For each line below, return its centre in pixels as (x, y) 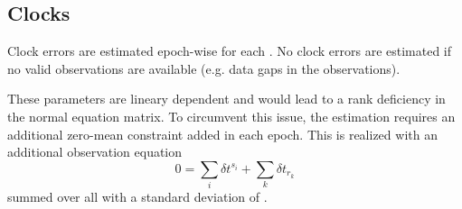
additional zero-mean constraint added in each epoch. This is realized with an (222, 134)
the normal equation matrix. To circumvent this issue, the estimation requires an (231, 116)
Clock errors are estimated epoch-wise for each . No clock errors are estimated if (230, 51)
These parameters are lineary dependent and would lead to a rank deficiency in (226, 99)
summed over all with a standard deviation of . (137, 197)
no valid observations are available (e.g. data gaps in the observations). (204, 68)
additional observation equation (95, 152)
